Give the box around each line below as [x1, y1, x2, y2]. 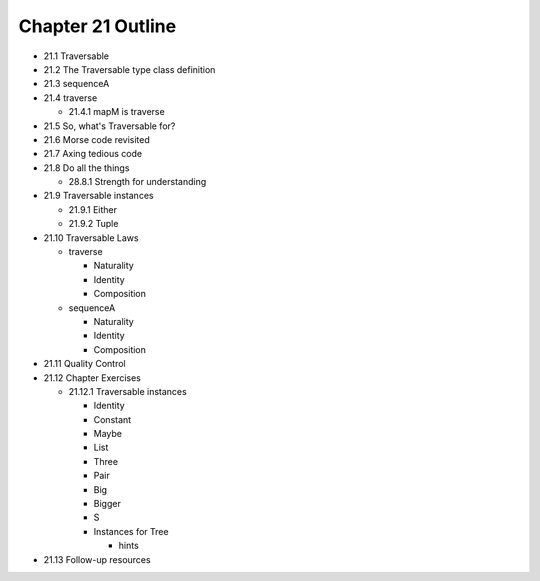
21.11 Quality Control [43, 358, 126, 370]
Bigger [93, 498, 122, 510]
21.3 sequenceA [43, 78, 110, 90]
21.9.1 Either [68, 203, 118, 215]
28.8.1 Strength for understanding [68, 176, 207, 188]
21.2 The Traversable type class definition [43, 63, 216, 75]
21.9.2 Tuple [68, 218, 119, 230]
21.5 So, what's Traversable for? [43, 120, 176, 132]
